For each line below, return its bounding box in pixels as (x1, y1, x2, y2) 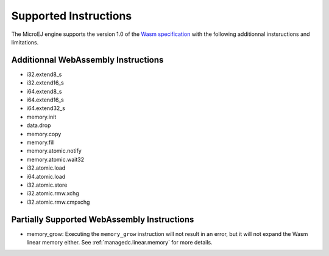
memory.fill (26, 139, 55, 146)
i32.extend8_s (26, 71, 62, 78)
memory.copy (26, 130, 62, 137)
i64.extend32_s (26, 105, 65, 112)
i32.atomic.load (26, 164, 66, 171)
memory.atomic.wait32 (26, 156, 85, 163)
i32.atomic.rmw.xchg (26, 190, 79, 197)
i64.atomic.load (26, 173, 66, 180)
